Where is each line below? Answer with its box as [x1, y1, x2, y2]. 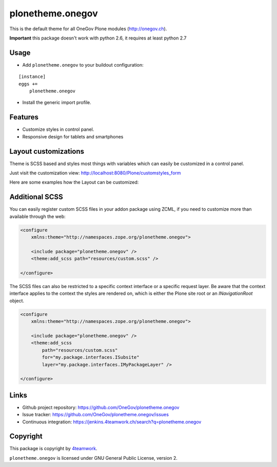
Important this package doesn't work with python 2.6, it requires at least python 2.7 [9, 35, 187, 41]
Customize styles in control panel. [22, 126, 94, 133]
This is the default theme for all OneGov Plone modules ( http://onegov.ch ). [9, 26, 167, 32]
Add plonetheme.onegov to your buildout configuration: [22, 62, 144, 68]
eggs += [18, 81, 38, 87]
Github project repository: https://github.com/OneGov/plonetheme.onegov [22, 404, 180, 410]
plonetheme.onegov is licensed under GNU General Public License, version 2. [9, 455, 178, 461]
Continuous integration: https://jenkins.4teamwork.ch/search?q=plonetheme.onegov [22, 418, 202, 425]
